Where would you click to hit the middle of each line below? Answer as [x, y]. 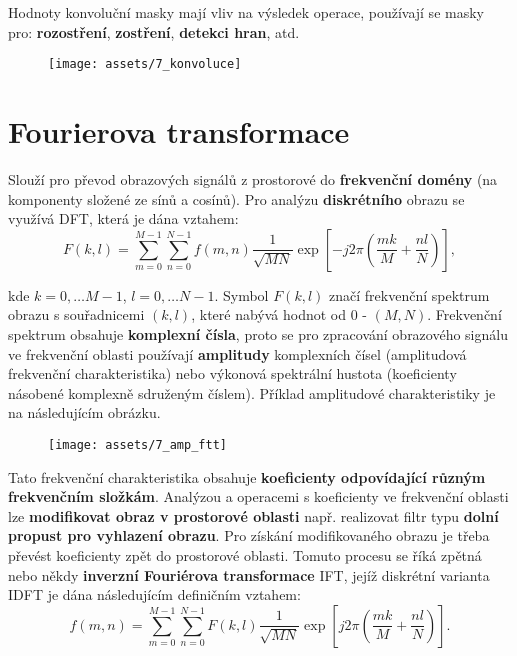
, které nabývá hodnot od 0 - [279, 314]
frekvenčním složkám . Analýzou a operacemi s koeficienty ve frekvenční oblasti [258, 496]
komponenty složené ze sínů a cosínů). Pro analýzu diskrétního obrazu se [236, 198]
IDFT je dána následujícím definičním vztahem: [154, 594]
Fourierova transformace [179, 131]
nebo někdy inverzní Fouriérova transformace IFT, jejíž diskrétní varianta [249, 574]
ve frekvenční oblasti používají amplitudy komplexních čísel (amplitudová [237, 353]
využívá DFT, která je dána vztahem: [123, 218]
